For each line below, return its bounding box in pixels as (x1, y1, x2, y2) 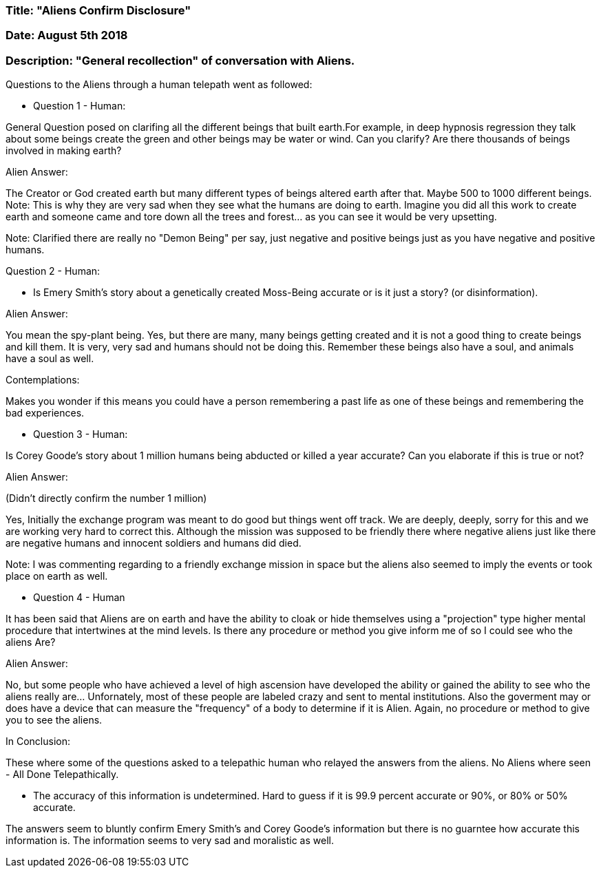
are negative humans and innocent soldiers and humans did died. (6, 537, 302, 549)
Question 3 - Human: (33, 428, 128, 441)
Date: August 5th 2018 (6, 28, 128, 43)
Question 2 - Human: (6, 265, 101, 277)
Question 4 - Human (33, 591, 125, 604)
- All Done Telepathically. (6, 768, 119, 781)
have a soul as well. (6, 353, 94, 365)
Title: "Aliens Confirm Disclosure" (6, 3, 191, 17)
